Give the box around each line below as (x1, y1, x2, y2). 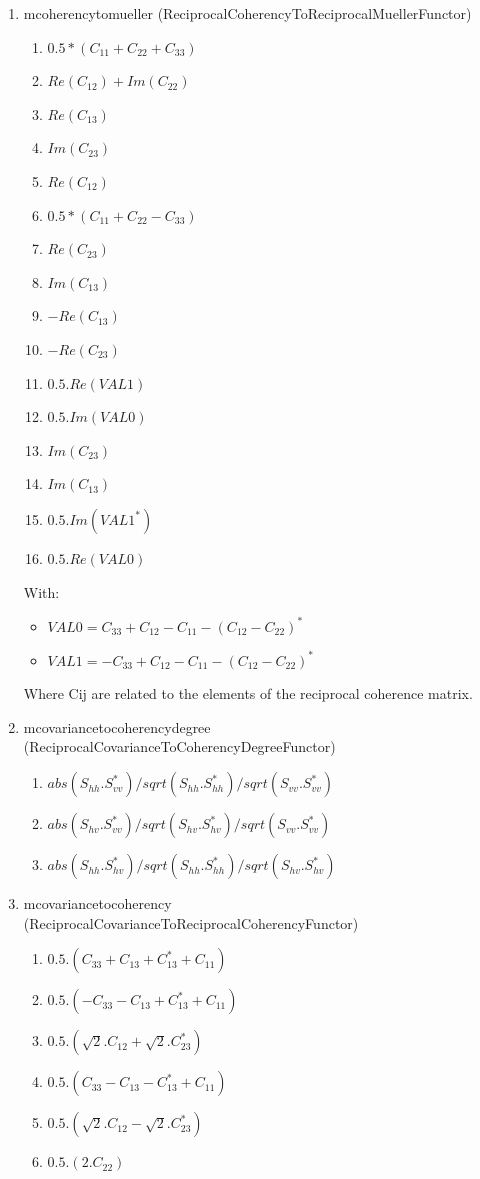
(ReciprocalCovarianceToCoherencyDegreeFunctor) (23, 736, 336, 757)
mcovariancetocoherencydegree (23, 716, 211, 737)
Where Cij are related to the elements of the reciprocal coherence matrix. (23, 683, 473, 704)
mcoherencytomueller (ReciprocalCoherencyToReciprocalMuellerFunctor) (23, 3, 472, 23)
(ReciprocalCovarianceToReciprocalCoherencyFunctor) (23, 912, 359, 933)
